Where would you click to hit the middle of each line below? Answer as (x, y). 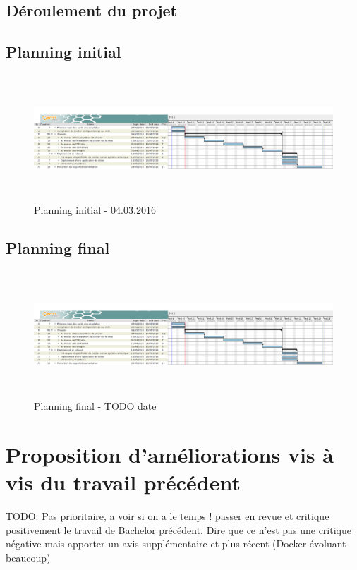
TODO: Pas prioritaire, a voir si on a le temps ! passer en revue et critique (168, 516)
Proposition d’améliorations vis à (170, 454)
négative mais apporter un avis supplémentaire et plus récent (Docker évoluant (176, 544)
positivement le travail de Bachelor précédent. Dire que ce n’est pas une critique (178, 529)
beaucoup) (28, 557)
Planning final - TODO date (95, 406)
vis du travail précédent (123, 482)
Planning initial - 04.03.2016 (95, 210)
